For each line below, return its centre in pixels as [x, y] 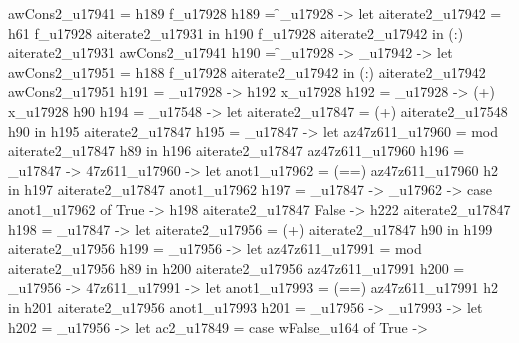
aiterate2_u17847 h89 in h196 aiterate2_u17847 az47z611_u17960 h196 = [236, 150]
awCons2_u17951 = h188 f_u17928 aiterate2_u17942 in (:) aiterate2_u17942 [247, 71]
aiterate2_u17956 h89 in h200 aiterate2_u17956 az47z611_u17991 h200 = [236, 267]
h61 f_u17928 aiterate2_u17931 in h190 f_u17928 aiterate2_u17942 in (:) [236, 32]
